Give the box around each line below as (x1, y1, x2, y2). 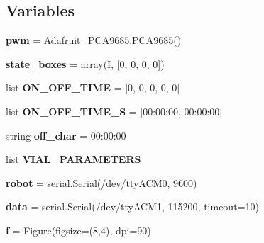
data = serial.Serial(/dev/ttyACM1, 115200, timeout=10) (6, 199, 259, 214)
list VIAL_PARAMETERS (6, 152, 141, 166)
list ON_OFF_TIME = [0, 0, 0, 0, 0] (6, 80, 180, 95)
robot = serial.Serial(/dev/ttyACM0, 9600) (6, 175, 197, 190)
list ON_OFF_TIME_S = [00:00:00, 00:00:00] (6, 103, 223, 118)
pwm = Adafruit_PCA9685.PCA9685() (6, 33, 182, 47)
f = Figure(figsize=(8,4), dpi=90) (6, 222, 151, 237)
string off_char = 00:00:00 (6, 128, 126, 142)
